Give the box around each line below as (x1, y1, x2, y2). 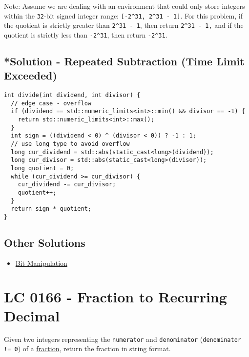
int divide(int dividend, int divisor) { (4, 92, 141, 99)
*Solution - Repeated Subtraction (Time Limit (4, 53, 245, 68)
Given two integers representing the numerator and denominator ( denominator (4, 334, 241, 344)
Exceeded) (4, 68, 57, 83)
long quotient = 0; (11, 165, 74, 172)
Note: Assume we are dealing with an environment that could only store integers (4, 1, 245, 11)
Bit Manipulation (15, 258, 67, 268)
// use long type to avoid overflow (11, 140, 130, 148)
